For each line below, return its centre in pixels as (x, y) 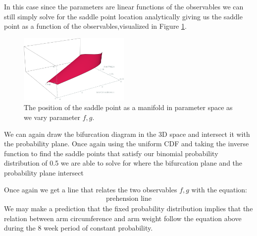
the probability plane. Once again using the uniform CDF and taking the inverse (127, 144)
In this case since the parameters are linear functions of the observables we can (124, 6)
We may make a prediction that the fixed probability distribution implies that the (128, 208)
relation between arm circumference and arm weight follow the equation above (123, 218)
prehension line (129, 199)
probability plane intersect (44, 173)
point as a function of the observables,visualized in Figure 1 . (95, 26)
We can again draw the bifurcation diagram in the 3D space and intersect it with (127, 134)
